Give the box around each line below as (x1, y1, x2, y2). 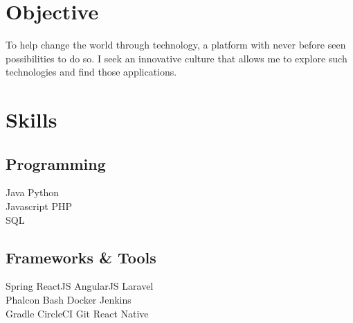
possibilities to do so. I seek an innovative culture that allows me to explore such (6, 51, 347, 65)
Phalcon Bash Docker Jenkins (6, 293, 132, 307)
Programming (6, 152, 106, 174)
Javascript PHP (6, 199, 72, 213)
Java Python (6, 185, 60, 200)
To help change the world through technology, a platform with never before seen (6, 37, 346, 52)
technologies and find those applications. (6, 64, 177, 79)
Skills (6, 105, 57, 134)
